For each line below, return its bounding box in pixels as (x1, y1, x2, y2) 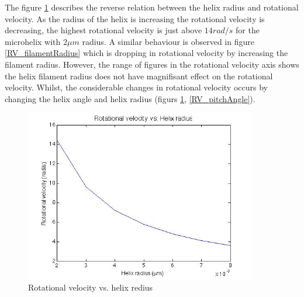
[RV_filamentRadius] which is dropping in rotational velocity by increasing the (5, 47, 288, 59)
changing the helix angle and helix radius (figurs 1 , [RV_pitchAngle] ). (5, 92, 255, 104)
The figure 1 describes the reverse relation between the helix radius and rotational (5, 1, 299, 13)
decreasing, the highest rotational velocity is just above (5, 24, 202, 36)
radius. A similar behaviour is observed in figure (82, 35, 254, 47)
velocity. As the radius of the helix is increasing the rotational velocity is (5, 12, 265, 25)
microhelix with (5, 35, 61, 47)
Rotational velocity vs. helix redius (28, 281, 153, 293)
